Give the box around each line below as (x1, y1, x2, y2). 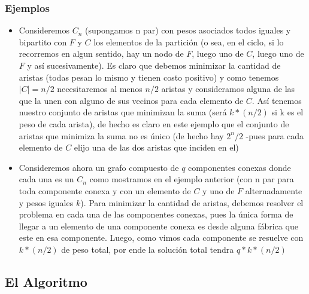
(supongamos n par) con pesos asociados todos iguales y (84, 24, 291, 36)
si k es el (271, 106, 304, 118)
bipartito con (19, 35, 67, 48)
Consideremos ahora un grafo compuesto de (19, 161, 179, 173)
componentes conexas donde (188, 161, 291, 173)
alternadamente (245, 184, 302, 197)
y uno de (202, 184, 235, 197)
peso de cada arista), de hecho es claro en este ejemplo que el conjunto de (19, 117, 289, 130)
